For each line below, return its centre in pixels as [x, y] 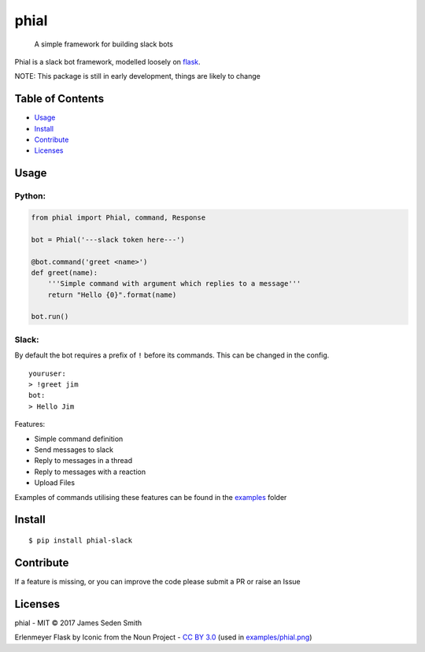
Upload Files [54, 483]
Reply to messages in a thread [83, 461]
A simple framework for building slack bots [103, 44]
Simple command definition [79, 439]
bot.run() [50, 317]
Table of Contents [59, 99]
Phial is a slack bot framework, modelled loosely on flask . [107, 61]
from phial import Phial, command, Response [118, 217]
